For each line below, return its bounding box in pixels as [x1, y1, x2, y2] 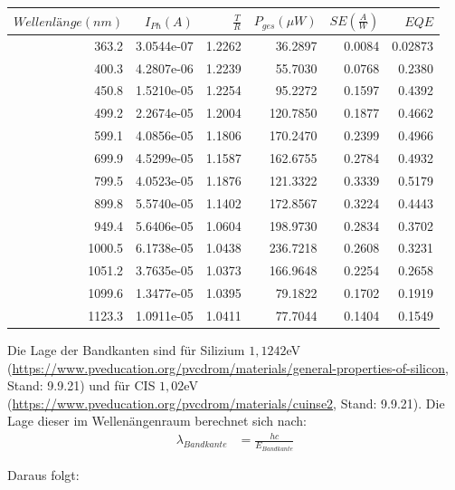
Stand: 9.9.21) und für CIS [7, 376, 156, 395]
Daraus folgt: [7, 465, 80, 484]
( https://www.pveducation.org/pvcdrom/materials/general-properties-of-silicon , [7, 358, 449, 377]
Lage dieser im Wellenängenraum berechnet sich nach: [7, 411, 308, 430]
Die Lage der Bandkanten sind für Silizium [7, 340, 245, 359]
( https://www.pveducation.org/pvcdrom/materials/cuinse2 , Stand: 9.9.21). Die [7, 393, 445, 412]
